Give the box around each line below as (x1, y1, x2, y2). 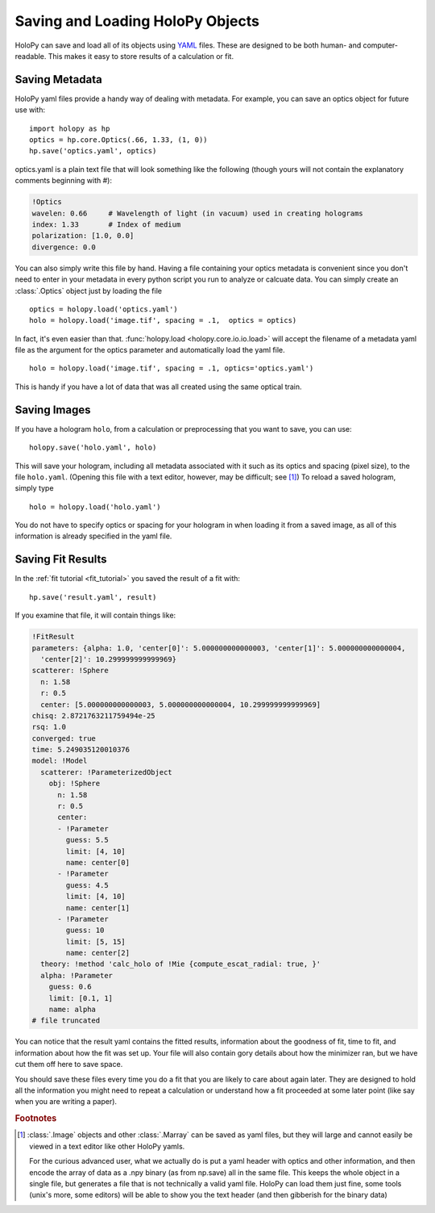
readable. (14, 51, 47, 61)
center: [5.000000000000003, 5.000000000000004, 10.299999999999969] (40, 700, 321, 709)
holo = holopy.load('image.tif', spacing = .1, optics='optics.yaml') (29, 364, 314, 373)
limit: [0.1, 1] (48, 993, 113, 1002)
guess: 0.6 (48, 982, 92, 992)
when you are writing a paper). (14, 1097, 117, 1106)
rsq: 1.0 (31, 722, 67, 732)
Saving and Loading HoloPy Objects (14, 12, 259, 30)
